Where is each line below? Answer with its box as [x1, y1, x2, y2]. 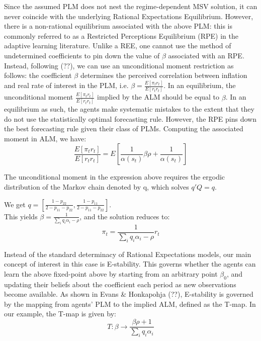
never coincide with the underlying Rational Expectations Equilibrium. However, [4, 11, 253, 21]
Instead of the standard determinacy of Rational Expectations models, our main [4, 248, 251, 259]
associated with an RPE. [168, 50, 244, 60]
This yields [4, 211, 38, 221]
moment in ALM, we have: [4, 133, 86, 143]
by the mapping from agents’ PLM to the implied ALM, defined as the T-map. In [4, 298, 256, 309]
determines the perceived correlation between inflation [80, 70, 247, 80]
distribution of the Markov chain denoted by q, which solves [4, 181, 189, 192]
